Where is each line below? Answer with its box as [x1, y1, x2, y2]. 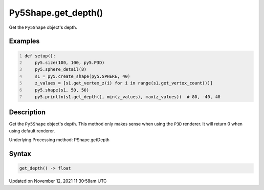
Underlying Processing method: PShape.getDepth [9, 137, 110, 143]
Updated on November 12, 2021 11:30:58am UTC [9, 178, 107, 184]
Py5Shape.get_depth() [9, 7, 103, 18]
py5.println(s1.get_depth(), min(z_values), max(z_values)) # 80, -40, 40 [35, 94, 221, 100]
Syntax [9, 149, 31, 158]
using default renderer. [9, 127, 55, 134]
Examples [9, 37, 40, 45]
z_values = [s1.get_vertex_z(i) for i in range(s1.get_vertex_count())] [35, 81, 213, 86]
